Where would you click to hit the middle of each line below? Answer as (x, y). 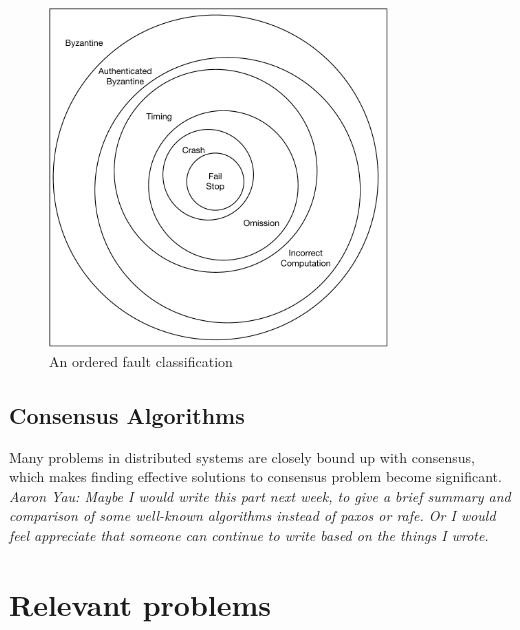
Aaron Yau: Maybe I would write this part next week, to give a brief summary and (260, 495)
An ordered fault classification (141, 360)
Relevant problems (140, 603)
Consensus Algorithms (127, 414)
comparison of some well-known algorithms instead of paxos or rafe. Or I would (252, 515)
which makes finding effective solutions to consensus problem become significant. (255, 476)
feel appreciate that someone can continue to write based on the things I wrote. (249, 534)
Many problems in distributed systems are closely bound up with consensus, (242, 456)
